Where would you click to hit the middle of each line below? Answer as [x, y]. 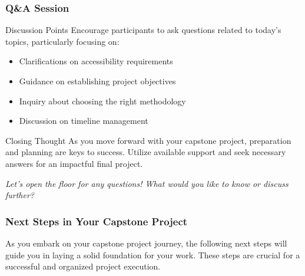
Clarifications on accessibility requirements [96, 61]
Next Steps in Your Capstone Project [97, 221]
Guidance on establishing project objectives [97, 81]
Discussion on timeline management [84, 121]
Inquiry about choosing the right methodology [102, 101]
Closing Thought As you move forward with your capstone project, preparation [148, 140]
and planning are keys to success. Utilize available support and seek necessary [146, 152]
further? [20, 195]
